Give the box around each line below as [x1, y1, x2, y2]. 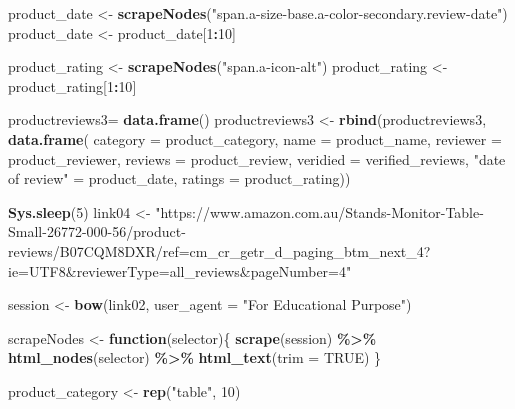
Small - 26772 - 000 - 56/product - [8, 221, 186, 242]
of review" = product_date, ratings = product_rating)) [8, 168, 351, 189]
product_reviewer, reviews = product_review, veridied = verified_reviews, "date [8, 148, 506, 169]
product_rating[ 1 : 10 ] [8, 75, 137, 96]
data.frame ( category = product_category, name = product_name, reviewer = [8, 128, 502, 149]
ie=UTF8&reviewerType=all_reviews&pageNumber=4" [8, 260, 352, 281]
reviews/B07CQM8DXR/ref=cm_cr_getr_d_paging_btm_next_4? [8, 240, 431, 261]
